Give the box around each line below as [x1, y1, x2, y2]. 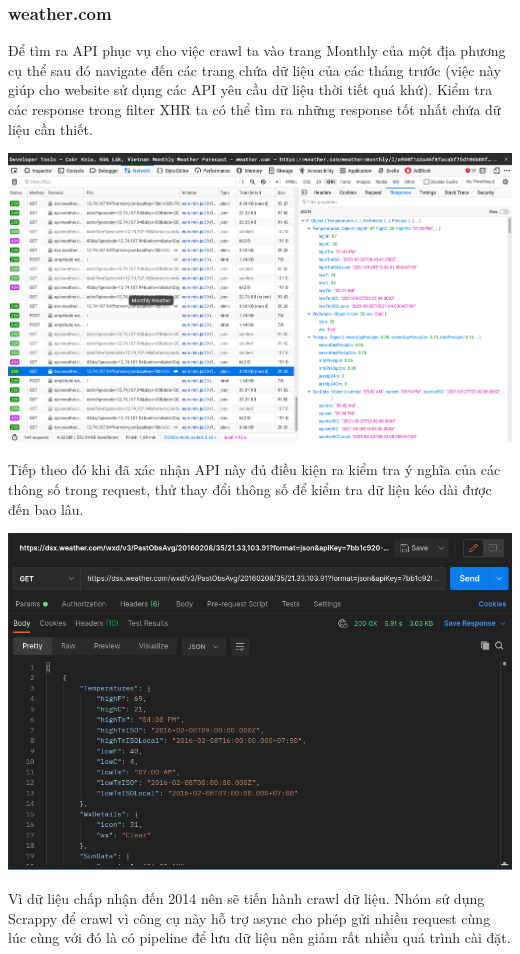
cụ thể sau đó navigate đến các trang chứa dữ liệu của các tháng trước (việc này [8, 59, 501, 80]
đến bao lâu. [8, 498, 84, 519]
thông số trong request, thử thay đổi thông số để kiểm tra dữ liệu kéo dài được [8, 479, 492, 500]
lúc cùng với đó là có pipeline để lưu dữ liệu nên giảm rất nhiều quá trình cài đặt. [8, 927, 511, 948]
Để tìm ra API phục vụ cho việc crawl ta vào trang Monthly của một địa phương [8, 40, 506, 61]
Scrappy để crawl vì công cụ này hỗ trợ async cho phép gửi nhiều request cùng [8, 907, 491, 928]
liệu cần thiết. [8, 118, 93, 139]
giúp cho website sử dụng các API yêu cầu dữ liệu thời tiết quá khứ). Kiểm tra [8, 79, 493, 100]
